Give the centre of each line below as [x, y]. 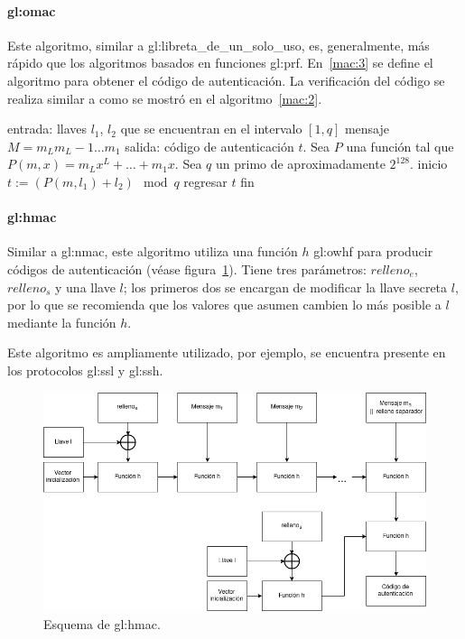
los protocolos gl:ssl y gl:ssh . [85, 370]
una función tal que [400, 146]
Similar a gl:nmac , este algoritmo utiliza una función [153, 251]
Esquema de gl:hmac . [102, 623]
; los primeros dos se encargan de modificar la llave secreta [285, 287]
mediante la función [62, 322]
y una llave [85, 287]
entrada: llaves [47, 129]
